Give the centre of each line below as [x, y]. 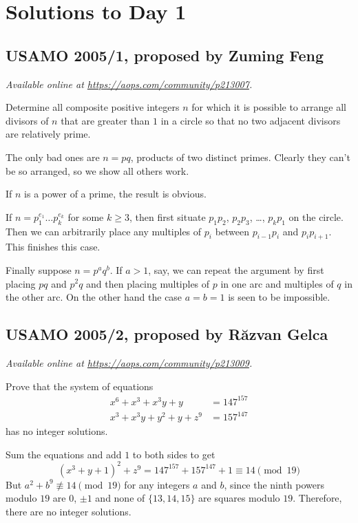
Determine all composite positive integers [93, 107]
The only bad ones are [53, 157]
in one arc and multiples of [277, 283]
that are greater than [105, 120]
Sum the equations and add [64, 454]
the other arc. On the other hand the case [94, 297]
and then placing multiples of [148, 283]
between [232, 231]
